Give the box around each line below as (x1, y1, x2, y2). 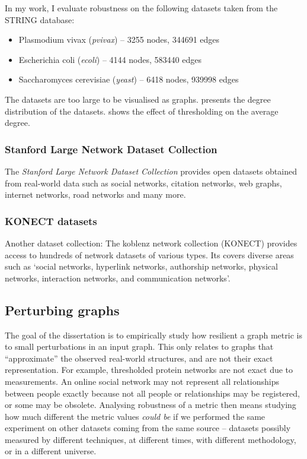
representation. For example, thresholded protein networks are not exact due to (5, 363, 293, 376)
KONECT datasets (5, 213, 97, 228)
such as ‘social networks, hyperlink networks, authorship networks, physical (5, 260, 278, 273)
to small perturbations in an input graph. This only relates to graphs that (5, 340, 274, 353)
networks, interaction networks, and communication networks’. (5, 271, 231, 284)
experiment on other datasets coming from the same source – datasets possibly (5, 422, 291, 434)
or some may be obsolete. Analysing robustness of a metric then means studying (5, 398, 296, 411)
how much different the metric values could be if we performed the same (5, 410, 266, 422)
